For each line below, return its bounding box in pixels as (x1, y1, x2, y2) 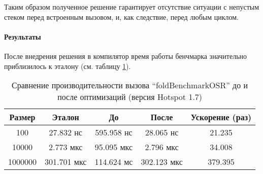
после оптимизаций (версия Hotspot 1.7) (57, 91, 203, 103)
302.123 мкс (141, 156, 183, 168)
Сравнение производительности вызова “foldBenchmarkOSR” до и (12, 79, 248, 91)
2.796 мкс (145, 141, 179, 153)
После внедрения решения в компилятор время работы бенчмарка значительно (4, 50, 247, 61)
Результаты (4, 31, 41, 42)
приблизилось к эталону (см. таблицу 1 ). (4, 60, 131, 71)
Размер (9, 111, 36, 123)
